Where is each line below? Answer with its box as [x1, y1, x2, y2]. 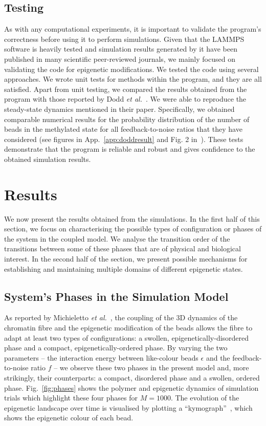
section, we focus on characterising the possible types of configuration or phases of [4, 223, 262, 234]
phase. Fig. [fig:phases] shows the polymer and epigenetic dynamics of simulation [4, 382, 259, 393]
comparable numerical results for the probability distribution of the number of [4, 113, 250, 124]
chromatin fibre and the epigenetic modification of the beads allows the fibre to [4, 322, 253, 333]
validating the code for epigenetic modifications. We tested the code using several [4, 63, 259, 74]
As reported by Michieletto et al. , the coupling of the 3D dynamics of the [4, 312, 238, 323]
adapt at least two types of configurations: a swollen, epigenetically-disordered [4, 332, 249, 343]
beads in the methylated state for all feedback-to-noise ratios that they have [4, 124, 242, 134]
